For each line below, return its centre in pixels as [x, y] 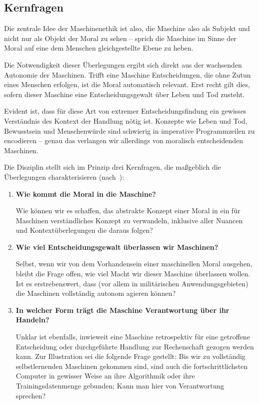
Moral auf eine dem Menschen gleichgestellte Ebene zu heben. [99, 48]
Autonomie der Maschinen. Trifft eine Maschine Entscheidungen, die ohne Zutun [127, 74]
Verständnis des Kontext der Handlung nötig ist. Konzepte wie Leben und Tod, [126, 120]
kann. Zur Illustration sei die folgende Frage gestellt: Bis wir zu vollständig [130, 356]
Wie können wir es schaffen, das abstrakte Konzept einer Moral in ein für [128, 211]
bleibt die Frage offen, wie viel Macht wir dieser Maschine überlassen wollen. [133, 274]
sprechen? [31, 395]
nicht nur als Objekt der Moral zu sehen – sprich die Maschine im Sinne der [120, 38]
